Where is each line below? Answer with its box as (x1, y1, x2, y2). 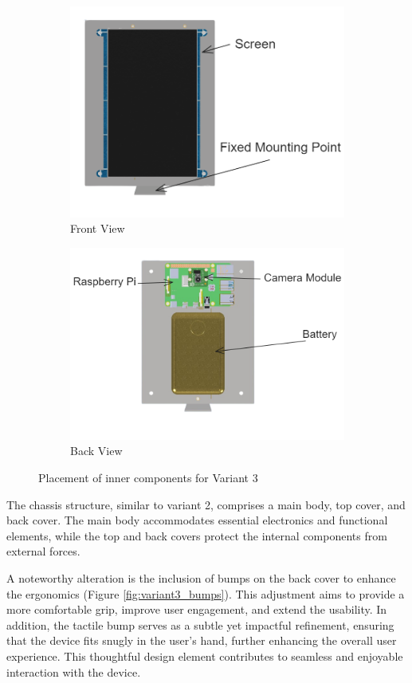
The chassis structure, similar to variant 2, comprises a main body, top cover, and (6, 496, 406, 512)
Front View (70, 220, 125, 237)
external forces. (6, 543, 80, 559)
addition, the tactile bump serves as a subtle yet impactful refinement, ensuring (6, 616, 394, 633)
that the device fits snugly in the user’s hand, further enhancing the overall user (6, 632, 397, 649)
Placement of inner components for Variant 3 (38, 469, 258, 486)
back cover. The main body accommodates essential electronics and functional (6, 512, 388, 528)
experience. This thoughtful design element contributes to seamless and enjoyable (6, 648, 403, 665)
